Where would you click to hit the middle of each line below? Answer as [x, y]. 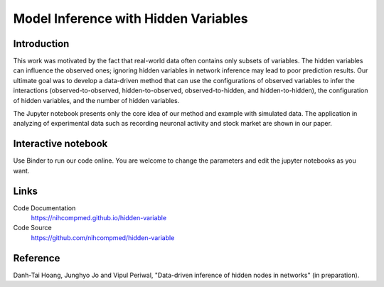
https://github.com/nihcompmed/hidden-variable [103, 237]
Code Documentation [44, 208]
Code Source [33, 228]
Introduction [41, 44]
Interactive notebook [60, 144]
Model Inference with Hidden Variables [130, 18]
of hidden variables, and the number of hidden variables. [96, 100]
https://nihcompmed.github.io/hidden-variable [99, 218]
